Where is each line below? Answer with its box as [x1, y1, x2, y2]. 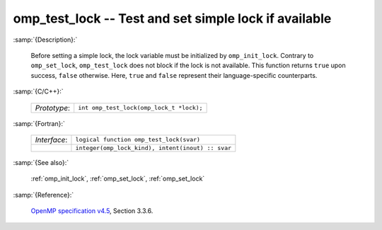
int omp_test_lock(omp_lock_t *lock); [78, 104, 203, 111]
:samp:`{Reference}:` [13, 190, 74, 199]
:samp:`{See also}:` [13, 158, 69, 166]
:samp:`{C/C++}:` [13, 87, 64, 96]
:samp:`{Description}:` [13, 35, 78, 44]
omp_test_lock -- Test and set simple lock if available [13, 11, 332, 26]
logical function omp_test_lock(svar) [75, 136, 201, 144]
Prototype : [35, 103, 71, 113]
